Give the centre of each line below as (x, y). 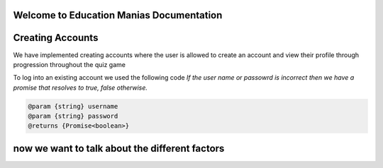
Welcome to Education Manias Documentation (118, 15)
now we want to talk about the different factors (119, 148)
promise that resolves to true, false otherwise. (81, 88)
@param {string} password (73, 116)
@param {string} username (73, 106)
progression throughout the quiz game (69, 64)
